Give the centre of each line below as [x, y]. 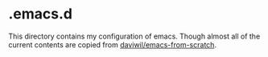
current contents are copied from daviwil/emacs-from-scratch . [113, 44]
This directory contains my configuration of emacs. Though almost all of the [134, 36]
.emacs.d [40, 14]
